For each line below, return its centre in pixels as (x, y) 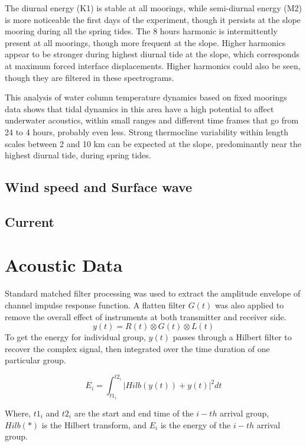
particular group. (35, 360)
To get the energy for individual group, (75, 337)
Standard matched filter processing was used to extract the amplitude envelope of (153, 293)
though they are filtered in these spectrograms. (89, 77)
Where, (18, 413)
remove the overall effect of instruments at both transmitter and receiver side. (146, 316)
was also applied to (249, 305)
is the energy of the (196, 424)
